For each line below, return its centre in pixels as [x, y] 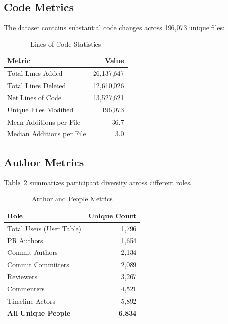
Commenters [26, 288]
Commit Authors [33, 252]
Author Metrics [44, 162]
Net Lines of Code [35, 97]
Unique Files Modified [40, 109]
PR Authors [25, 240]
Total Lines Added [35, 73]
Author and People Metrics [72, 199]
